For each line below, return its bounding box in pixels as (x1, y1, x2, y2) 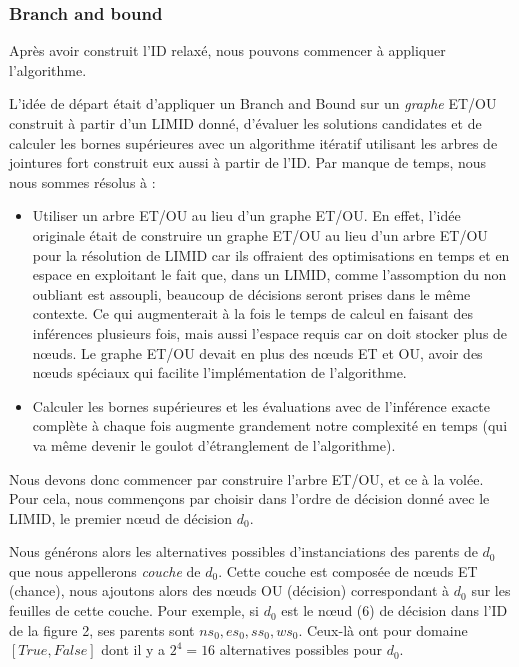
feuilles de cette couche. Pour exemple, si (9, 600, 260, 621)
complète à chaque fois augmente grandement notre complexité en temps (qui (32, 415, 508, 436)
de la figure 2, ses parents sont (9, 619, 195, 640)
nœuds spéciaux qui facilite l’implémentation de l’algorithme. (32, 362, 407, 383)
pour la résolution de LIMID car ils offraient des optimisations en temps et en (32, 244, 510, 265)
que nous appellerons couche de (9, 560, 201, 581)
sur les (471, 580, 511, 601)
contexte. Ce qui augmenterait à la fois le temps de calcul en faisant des (32, 303, 473, 324)
